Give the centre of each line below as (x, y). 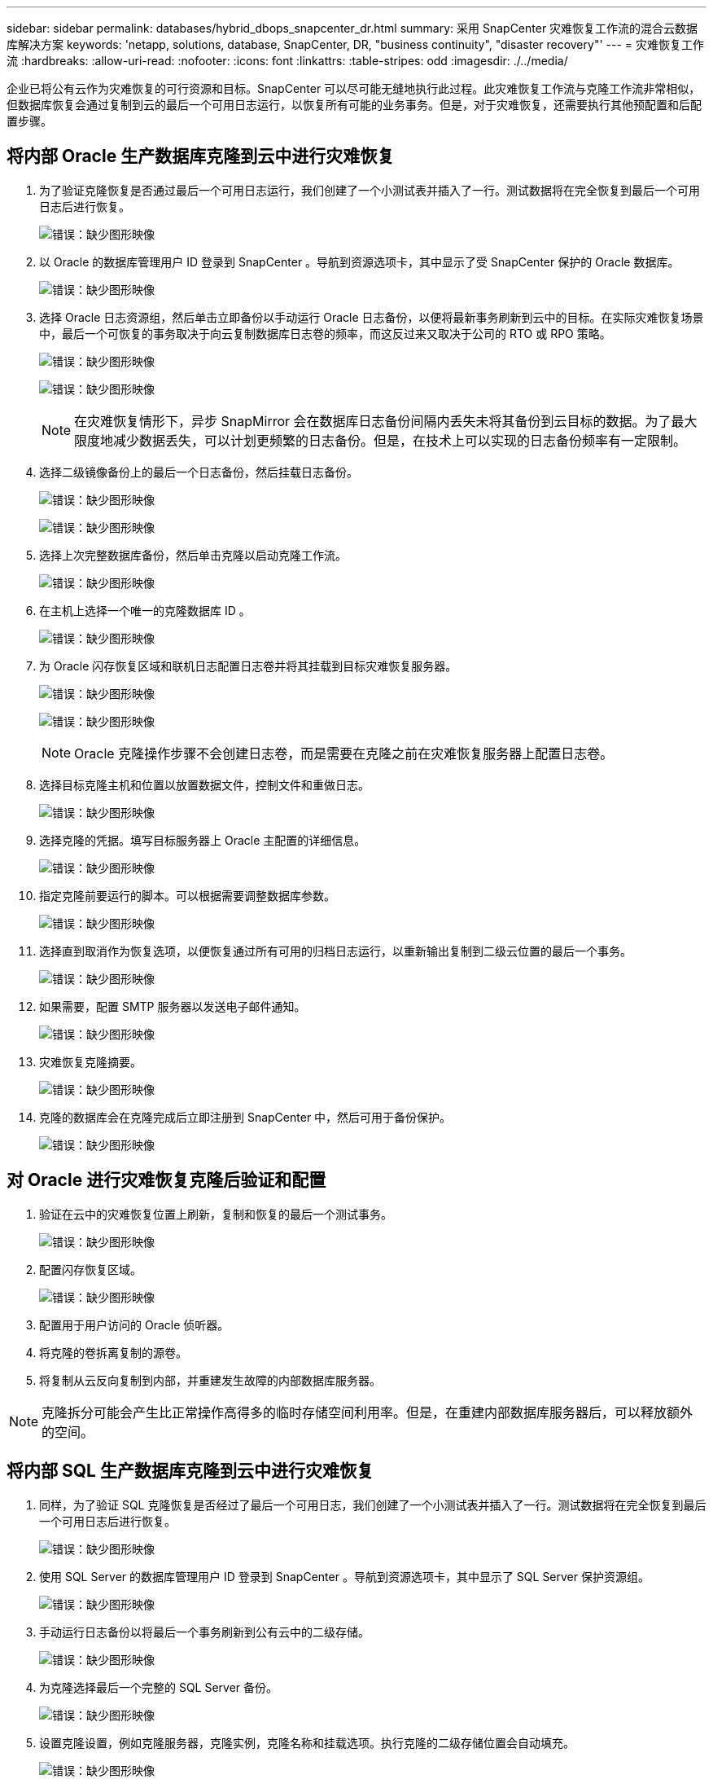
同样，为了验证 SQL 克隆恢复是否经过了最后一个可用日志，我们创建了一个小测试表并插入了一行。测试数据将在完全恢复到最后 (373, 1504)
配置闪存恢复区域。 (90, 1269)
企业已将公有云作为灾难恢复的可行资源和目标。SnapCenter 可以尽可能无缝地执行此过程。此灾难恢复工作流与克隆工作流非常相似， (354, 88)
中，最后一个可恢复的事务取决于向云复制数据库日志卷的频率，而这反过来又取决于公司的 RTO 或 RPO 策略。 (325, 333)
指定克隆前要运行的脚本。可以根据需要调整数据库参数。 (187, 895)
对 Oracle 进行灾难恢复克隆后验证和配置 (166, 1180)
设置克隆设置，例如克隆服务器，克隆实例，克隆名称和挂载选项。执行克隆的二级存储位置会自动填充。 (307, 1742)
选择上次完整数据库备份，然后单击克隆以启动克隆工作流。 (193, 555)
